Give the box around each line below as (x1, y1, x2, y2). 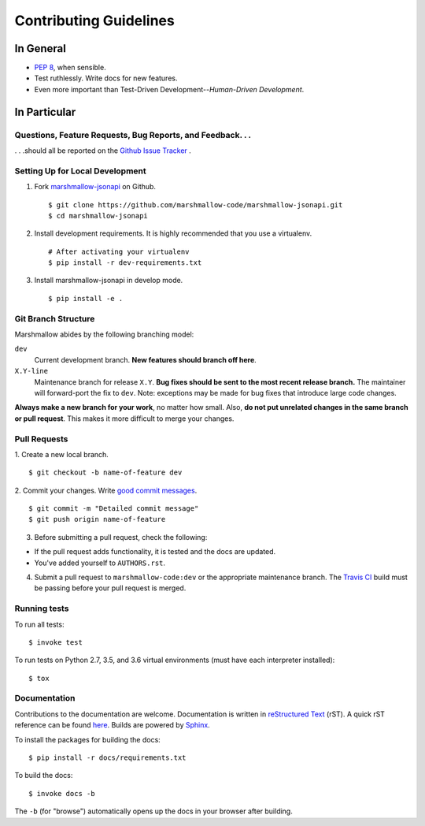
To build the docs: (14, 771, 73, 780)
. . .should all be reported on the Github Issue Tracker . (14, 146, 192, 155)
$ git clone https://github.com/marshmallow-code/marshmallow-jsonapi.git (48, 200, 343, 209)
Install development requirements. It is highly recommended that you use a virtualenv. (34, 229, 312, 238)
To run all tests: (14, 619, 65, 629)
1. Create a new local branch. (14, 449, 109, 459)
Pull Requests (14, 433, 68, 445)
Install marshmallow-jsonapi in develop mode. (34, 276, 183, 285)
